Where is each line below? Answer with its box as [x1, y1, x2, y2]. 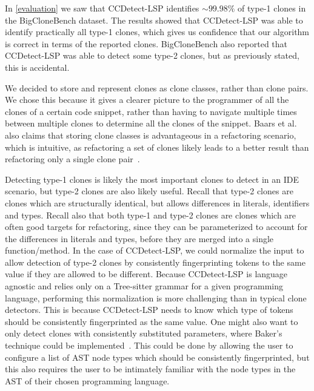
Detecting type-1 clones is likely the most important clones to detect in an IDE [5, 172, 299, 185]
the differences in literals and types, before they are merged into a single [5, 232, 274, 245]
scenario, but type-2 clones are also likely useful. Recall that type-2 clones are [5, 185, 293, 197]
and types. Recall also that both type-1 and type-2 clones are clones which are [5, 208, 296, 221]
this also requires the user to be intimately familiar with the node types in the [5, 363, 296, 375]
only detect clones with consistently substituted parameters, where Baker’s [5, 327, 282, 340]
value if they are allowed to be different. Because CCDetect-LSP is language [5, 268, 288, 280]
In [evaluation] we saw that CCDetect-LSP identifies [5, 2, 199, 14]
